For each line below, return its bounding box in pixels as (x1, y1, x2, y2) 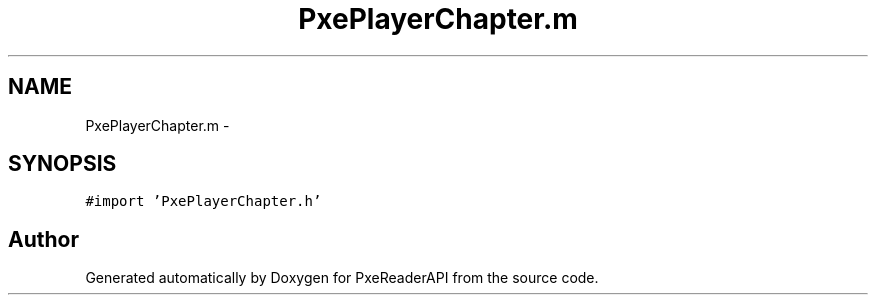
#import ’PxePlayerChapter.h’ (85, 193, 322, 210)
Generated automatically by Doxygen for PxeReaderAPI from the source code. (85, 269, 599, 287)
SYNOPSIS (8, 151, 117, 177)
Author (8, 226, 79, 252)
